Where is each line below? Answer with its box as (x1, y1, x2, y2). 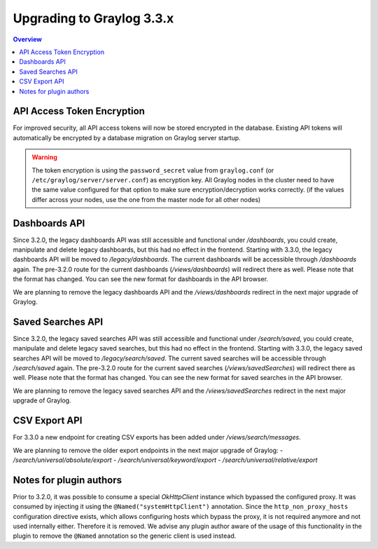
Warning (31, 153, 57, 161)
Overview (13, 35, 42, 43)
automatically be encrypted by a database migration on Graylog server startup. (13, 133, 241, 142)
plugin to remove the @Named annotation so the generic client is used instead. (13, 531, 237, 540)
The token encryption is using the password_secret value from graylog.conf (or (31, 165, 274, 175)
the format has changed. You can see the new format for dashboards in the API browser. (13, 275, 269, 283)
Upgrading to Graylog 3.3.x (13, 11, 174, 26)
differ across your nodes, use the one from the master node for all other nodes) (31, 195, 261, 203)
